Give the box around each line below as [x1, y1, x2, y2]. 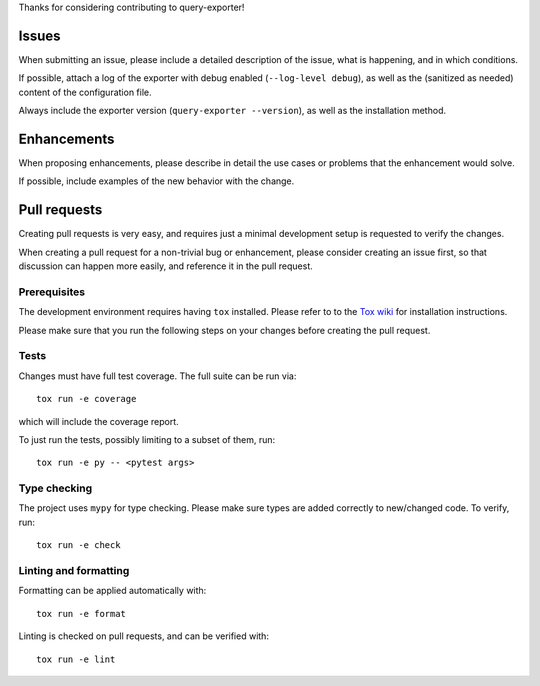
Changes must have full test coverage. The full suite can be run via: [18, 370, 297, 382]
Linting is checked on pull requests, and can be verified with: [18, 630, 270, 642]
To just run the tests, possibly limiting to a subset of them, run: [18, 433, 276, 445]
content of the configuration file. [18, 86, 152, 98]
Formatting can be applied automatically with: [18, 585, 207, 597]
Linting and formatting [18, 563, 130, 577]
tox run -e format [36, 608, 127, 619]
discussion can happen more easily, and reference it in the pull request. [18, 260, 314, 272]
